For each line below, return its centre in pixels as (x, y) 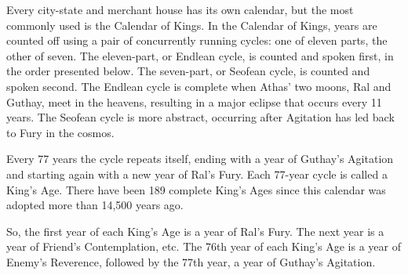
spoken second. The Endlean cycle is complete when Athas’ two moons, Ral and (199, 86)
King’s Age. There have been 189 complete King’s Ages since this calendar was (196, 189)
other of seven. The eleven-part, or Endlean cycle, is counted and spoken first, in (200, 55)
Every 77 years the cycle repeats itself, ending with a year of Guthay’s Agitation (200, 159)
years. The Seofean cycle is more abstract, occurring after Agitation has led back (200, 117)
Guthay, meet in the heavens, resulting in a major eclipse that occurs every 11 (194, 101)
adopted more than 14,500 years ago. (95, 205)
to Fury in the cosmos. (60, 132)
